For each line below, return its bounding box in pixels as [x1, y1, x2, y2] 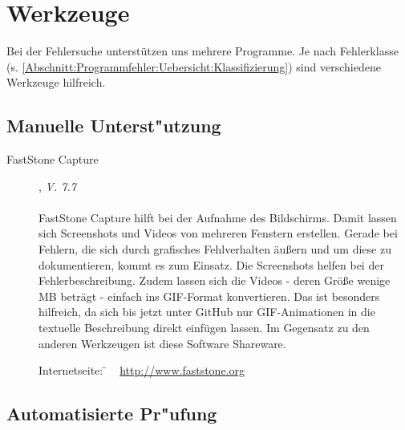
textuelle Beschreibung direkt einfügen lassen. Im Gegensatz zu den [38, 319, 370, 336]
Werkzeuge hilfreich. [6, 74, 106, 91]
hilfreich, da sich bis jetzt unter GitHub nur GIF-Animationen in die [38, 303, 375, 320]
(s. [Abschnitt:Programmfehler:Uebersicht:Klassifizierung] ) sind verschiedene [6, 58, 381, 75]
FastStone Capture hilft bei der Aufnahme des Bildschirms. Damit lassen [38, 209, 397, 225]
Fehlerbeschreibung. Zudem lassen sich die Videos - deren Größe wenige [38, 272, 391, 289]
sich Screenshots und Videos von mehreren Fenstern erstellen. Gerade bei [38, 225, 398, 241]
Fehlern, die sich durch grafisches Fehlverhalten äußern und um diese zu [38, 241, 391, 258]
